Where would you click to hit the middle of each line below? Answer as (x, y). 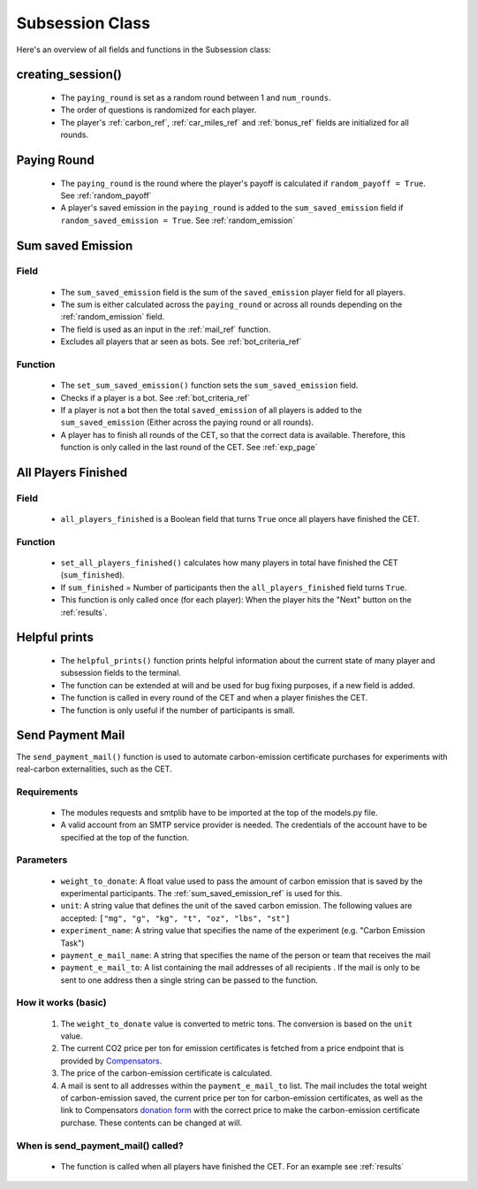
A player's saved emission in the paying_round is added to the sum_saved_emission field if (232, 208)
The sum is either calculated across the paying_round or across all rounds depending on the (231, 304)
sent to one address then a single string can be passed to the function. (189, 980)
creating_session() (69, 75)
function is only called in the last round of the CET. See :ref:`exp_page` (189, 448)
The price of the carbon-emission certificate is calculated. (167, 1073)
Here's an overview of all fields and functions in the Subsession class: (144, 50)
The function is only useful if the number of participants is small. (178, 710)
